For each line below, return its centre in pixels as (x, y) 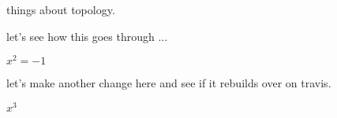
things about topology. (61, 9)
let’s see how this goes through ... (87, 36)
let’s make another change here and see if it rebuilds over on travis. (169, 83)
